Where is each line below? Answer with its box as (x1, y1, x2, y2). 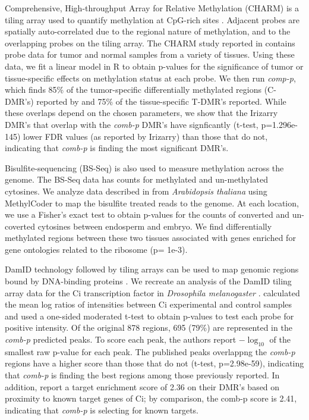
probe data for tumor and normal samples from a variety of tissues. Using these (5, 48, 295, 61)
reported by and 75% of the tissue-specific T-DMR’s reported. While (36, 95, 286, 107)
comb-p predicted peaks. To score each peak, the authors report (5, 333, 237, 346)
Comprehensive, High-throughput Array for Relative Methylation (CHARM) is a (5, 2, 299, 14)
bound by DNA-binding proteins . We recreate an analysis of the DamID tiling (5, 275, 292, 287)
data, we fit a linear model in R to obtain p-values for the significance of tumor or (5, 59, 304, 72)
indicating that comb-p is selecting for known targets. (5, 403, 199, 416)
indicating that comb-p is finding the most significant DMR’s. (5, 142, 229, 154)
